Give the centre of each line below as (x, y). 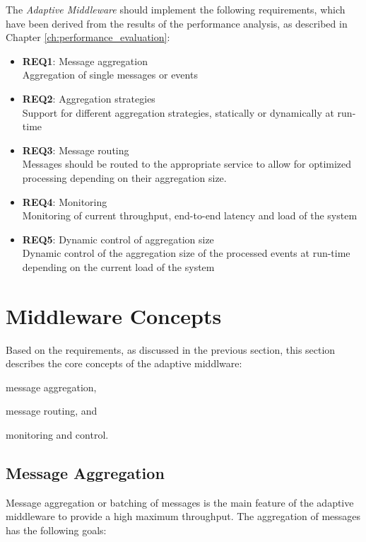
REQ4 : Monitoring (65, 201)
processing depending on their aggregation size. (124, 177)
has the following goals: (56, 530)
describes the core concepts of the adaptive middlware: (124, 363)
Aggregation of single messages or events (110, 75)
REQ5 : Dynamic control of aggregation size (118, 239)
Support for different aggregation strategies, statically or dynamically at (178, 112)
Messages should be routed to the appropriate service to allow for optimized (187, 164)
